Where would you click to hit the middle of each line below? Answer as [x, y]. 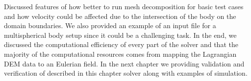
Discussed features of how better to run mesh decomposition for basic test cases [124, 6]
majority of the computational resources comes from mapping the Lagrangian [120, 54]
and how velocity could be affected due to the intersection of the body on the [120, 16]
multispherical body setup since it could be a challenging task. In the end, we [120, 35]
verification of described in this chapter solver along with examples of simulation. [126, 73]
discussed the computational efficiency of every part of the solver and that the [121, 44]
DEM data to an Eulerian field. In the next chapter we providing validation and [124, 63]
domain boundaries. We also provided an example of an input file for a [110, 25]
